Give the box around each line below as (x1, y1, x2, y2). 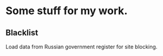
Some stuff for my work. (5, 4, 128, 18)
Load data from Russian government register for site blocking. (5, 43, 158, 50)
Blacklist (5, 28, 39, 38)
